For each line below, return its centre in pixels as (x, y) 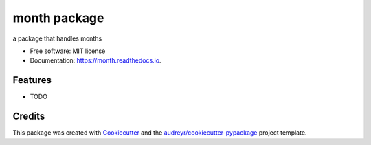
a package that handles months (57, 38)
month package (58, 18)
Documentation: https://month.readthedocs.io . (95, 60)
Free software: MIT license (68, 51)
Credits (29, 116)
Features (32, 80)
